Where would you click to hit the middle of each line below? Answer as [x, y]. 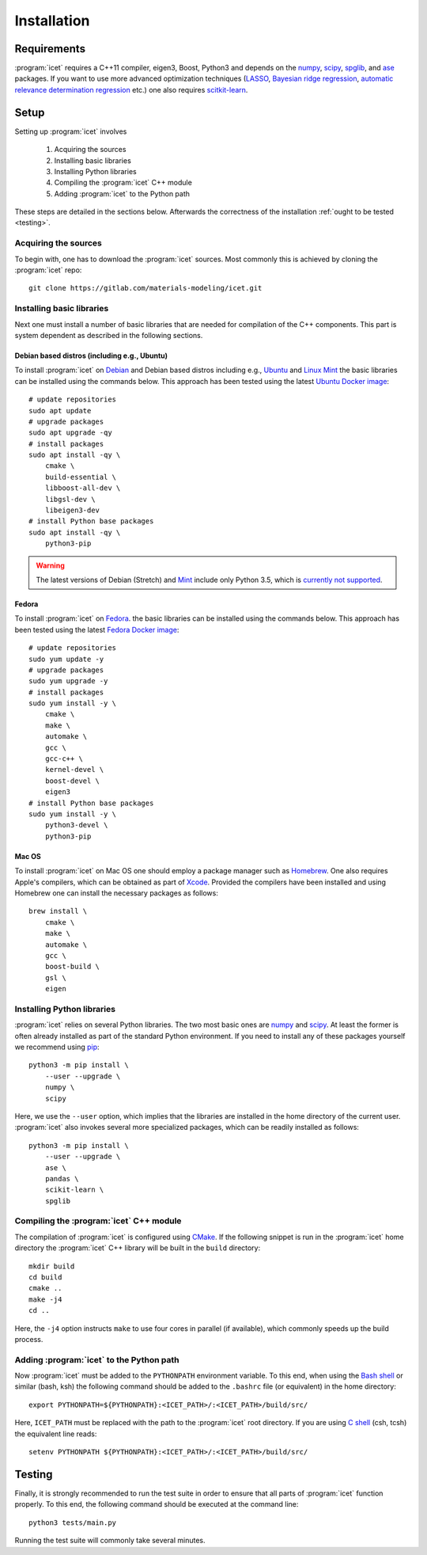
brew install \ [58, 911]
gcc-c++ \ [64, 759]
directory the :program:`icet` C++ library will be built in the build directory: [138, 1248]
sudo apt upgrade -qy [70, 433]
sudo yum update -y [66, 659]
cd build [45, 1277]
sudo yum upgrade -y [68, 681]
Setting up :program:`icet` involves [71, 131]
